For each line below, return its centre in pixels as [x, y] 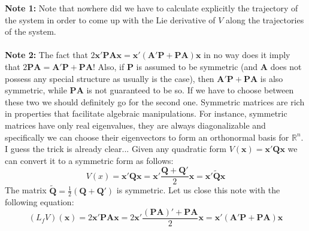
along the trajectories [265, 19]
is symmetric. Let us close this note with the [198, 190]
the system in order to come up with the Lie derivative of [110, 19]
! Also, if [109, 66]
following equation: [40, 202]
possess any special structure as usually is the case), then [110, 78]
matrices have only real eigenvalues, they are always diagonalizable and [135, 125]
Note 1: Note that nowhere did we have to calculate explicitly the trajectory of [152, 8]
